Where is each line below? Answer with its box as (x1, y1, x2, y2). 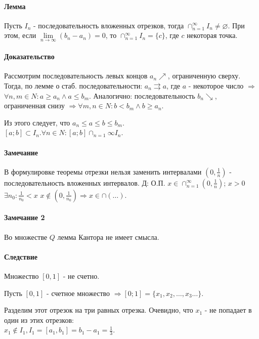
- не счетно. (63, 270, 100, 281)
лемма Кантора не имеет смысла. (57, 231, 159, 242)
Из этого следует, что (4, 117, 70, 128)
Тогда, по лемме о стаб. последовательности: (4, 80, 143, 91)
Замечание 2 (4, 212, 45, 223)
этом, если (4, 30, 36, 40)
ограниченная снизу (4, 100, 65, 111)
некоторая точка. (187, 30, 238, 40)
